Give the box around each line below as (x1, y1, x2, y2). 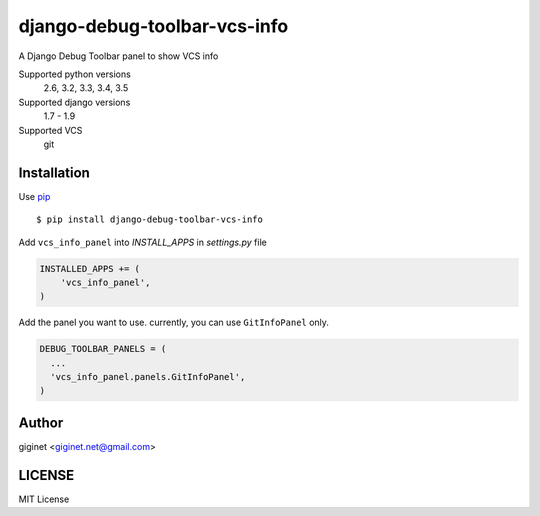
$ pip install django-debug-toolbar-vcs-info (36, 214, 264, 225)
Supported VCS (18, 124, 83, 136)
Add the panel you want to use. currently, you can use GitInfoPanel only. (18, 316, 330, 329)
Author (18, 414, 64, 431)
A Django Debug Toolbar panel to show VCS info (18, 50, 219, 62)
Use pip (18, 190, 51, 202)
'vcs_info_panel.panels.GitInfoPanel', (50, 371, 246, 383)
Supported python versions (18, 68, 132, 80)
